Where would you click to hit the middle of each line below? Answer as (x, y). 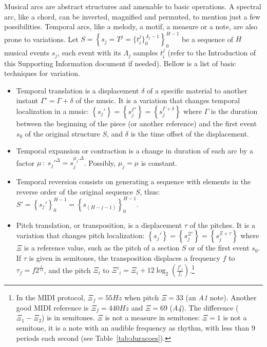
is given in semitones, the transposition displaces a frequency (125, 257)
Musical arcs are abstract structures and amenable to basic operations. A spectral (133, 6)
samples (146, 53)
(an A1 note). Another (221, 297)
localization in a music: (52, 111)
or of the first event (219, 248)
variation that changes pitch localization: (80, 235)
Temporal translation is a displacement (78, 90)
